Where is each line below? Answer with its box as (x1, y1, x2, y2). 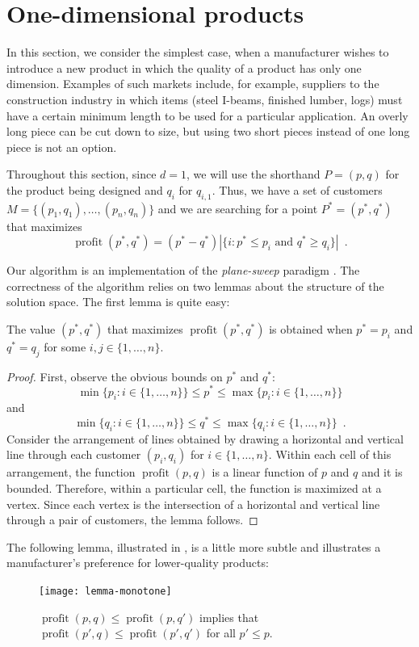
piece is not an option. (6, 138, 117, 155)
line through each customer (6, 446, 141, 463)
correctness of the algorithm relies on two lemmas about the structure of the (6, 277, 384, 294)
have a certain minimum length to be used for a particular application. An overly (6, 107, 409, 124)
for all (206, 624, 236, 641)
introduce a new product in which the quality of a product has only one (6, 59, 362, 76)
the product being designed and (6, 181, 163, 198)
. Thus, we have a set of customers (212, 181, 383, 198)
